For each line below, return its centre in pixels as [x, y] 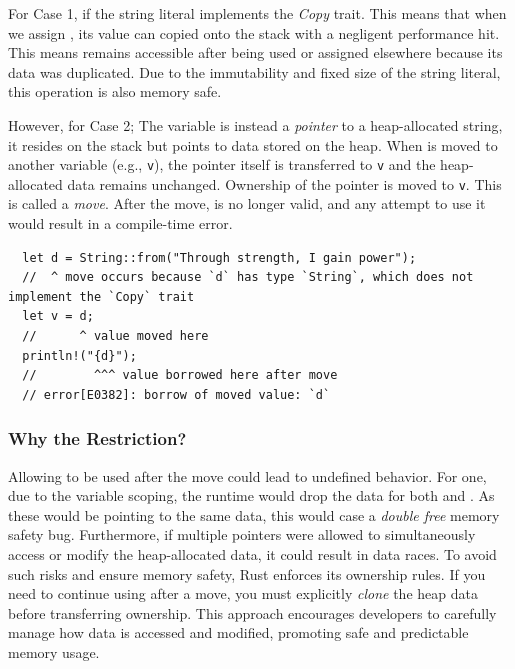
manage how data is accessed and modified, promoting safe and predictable [238, 632]
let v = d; [58, 316]
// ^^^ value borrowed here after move [180, 375]
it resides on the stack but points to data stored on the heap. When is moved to [253, 144]
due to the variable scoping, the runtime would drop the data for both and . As [251, 495]
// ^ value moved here [115, 336]
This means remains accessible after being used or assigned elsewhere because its [255, 52]
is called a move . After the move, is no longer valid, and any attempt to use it [247, 203]
